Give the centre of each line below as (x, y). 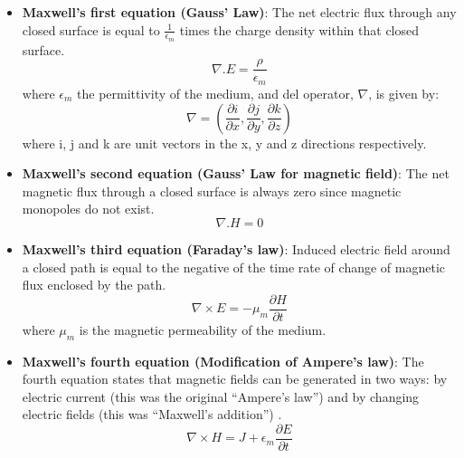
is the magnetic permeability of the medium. (203, 329)
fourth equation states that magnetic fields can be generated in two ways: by (235, 379)
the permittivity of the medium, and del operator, (215, 93)
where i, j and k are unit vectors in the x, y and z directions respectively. (224, 143)
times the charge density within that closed (299, 29)
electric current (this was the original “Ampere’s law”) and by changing (221, 396)
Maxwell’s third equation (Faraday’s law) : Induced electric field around (236, 248)
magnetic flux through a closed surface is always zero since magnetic (212, 191)
